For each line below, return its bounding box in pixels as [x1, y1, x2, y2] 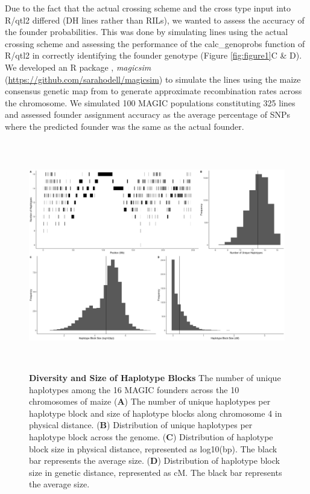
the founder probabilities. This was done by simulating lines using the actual [5, 25, 288, 38]
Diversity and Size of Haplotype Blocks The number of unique [29, 371, 281, 384]
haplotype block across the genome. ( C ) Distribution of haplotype [29, 431, 273, 443]
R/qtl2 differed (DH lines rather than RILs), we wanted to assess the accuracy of [5, 13, 305, 26]
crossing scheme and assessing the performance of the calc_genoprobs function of [5, 37, 305, 50]
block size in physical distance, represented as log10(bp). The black [29, 442, 277, 455]
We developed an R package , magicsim [5, 60, 151, 73]
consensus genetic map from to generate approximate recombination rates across [5, 85, 302, 97]
